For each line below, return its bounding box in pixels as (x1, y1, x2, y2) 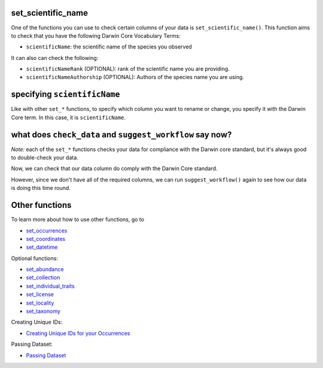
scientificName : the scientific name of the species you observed (26, 43, 193, 50)
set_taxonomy (26, 307, 61, 315)
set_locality (26, 299, 54, 306)
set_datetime (26, 243, 58, 251)
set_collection (26, 274, 60, 281)
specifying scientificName (11, 89, 120, 99)
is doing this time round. (11, 185, 71, 192)
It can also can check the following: (11, 54, 99, 61)
